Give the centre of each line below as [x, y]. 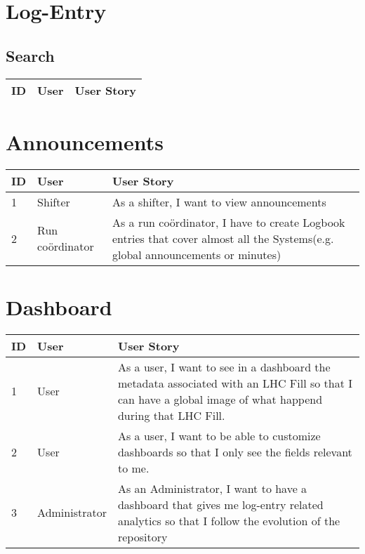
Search [30, 55]
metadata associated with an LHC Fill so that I [235, 383]
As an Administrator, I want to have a [212, 488]
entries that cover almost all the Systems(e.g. [223, 238]
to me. [133, 468]
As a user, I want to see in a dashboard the [224, 367]
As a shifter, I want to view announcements [219, 202]
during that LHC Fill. [171, 415]
